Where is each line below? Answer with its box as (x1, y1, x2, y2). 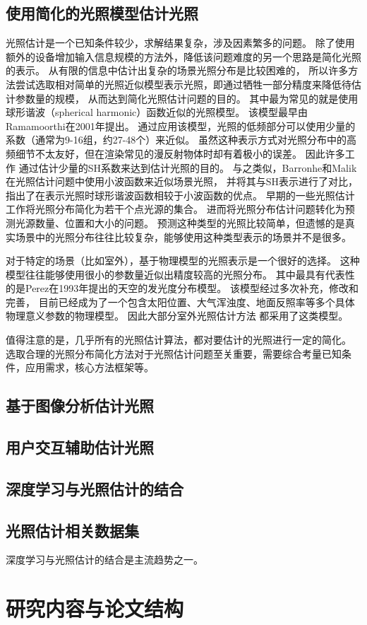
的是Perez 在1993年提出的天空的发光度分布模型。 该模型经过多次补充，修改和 (6, 281, 359, 296)
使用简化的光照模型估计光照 (6, 2, 198, 24)
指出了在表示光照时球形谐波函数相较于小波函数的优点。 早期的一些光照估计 (6, 187, 355, 202)
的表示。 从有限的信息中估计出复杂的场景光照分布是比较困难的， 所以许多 (6, 63, 349, 78)
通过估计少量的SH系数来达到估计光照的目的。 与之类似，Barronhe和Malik (18, 160, 357, 175)
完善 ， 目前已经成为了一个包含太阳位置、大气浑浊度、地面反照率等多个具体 (6, 294, 355, 309)
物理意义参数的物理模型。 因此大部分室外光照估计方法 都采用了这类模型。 (6, 308, 349, 323)
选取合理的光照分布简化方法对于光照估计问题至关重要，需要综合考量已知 (6, 346, 342, 361)
